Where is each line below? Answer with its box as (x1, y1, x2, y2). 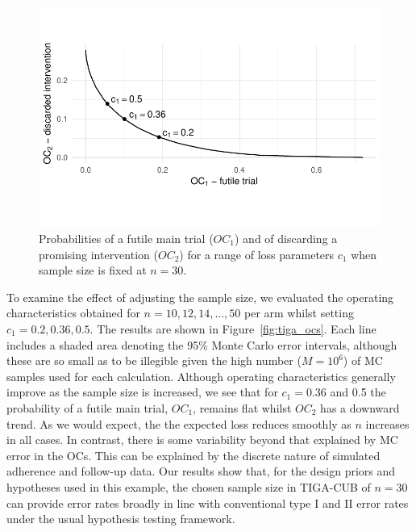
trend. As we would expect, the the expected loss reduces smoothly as (6, 415, 352, 432)
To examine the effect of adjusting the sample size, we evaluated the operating (6, 288, 394, 305)
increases (365, 415, 410, 432)
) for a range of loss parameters (179, 245, 335, 262)
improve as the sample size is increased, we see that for (6, 383, 278, 400)
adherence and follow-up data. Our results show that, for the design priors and (6, 463, 396, 480)
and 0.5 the (330, 383, 386, 400)
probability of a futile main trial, (6, 399, 168, 416)
